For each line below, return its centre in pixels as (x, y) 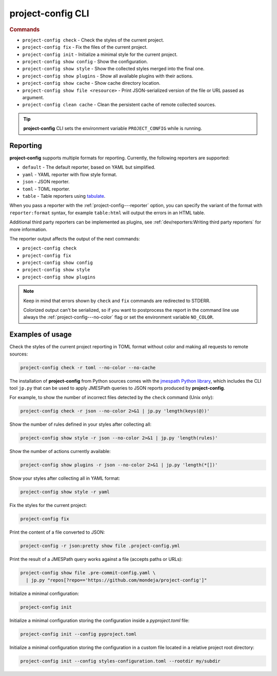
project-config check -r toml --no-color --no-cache (88, 368)
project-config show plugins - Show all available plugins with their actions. (108, 76)
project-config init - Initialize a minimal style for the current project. (100, 54)
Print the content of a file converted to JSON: (57, 532)
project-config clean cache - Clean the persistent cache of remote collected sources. (119, 105)
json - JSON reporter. (46, 182)
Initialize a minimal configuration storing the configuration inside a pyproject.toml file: (100, 620)
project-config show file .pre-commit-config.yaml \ (88, 573)
